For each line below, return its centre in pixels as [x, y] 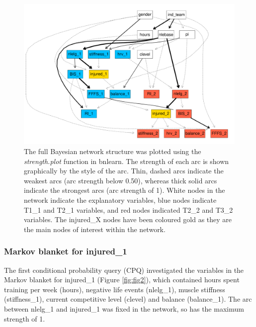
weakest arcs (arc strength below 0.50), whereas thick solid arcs [121, 180]
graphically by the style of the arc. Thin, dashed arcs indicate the [124, 171]
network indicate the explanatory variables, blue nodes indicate [120, 200]
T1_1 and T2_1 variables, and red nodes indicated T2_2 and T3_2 [128, 209]
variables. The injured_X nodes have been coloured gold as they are [128, 219]
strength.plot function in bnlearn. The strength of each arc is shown [127, 161]
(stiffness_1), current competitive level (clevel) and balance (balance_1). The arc [128, 299]
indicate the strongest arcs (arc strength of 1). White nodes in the [125, 190]
